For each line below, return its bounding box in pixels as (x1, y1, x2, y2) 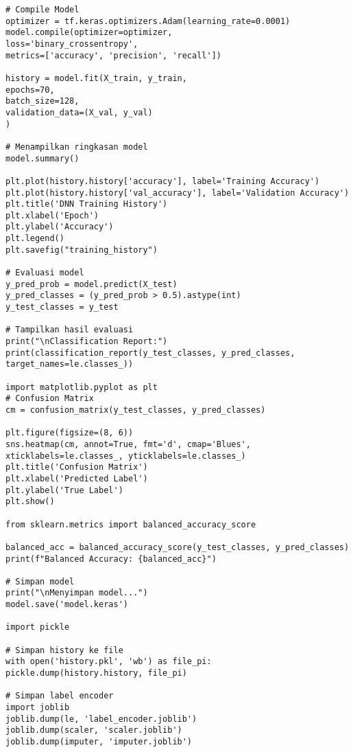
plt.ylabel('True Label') (5, 485, 123, 495)
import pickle (5, 622, 70, 633)
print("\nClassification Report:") (5, 337, 168, 347)
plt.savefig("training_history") (5, 244, 158, 255)
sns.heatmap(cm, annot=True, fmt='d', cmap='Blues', (5, 439, 251, 449)
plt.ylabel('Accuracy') (5, 222, 114, 232)
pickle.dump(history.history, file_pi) (5, 668, 187, 679)
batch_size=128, (5, 96, 80, 106)
